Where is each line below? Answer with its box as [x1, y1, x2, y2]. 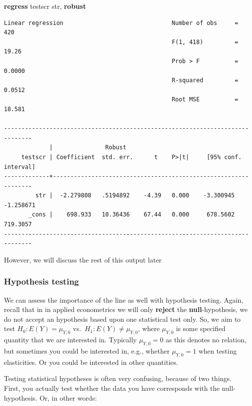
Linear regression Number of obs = [4, 19, 238, 26]
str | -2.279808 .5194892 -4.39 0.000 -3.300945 [35, 192, 235, 199]
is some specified [176, 323, 226, 334]
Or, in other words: [39, 392, 97, 403]
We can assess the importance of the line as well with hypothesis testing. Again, [4, 294, 244, 305]
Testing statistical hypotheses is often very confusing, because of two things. [4, 373, 232, 383]
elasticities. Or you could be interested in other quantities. [4, 357, 178, 367]
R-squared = [171, 77, 238, 84]
